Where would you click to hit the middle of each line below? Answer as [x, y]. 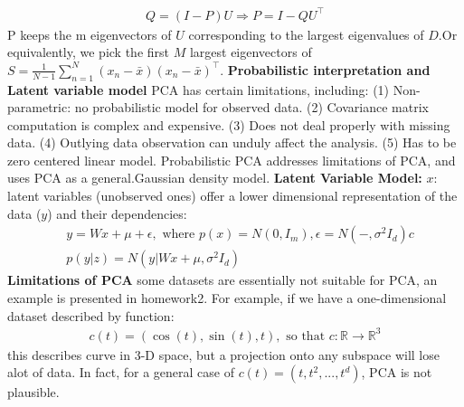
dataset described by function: [91, 315]
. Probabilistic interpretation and [325, 69]
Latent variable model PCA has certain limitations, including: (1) [199, 89]
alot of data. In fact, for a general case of [121, 372]
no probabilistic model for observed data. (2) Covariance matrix [251, 107]
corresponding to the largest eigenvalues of [306, 34]
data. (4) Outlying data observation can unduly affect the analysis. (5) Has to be [232, 142]
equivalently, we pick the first [89, 52]
